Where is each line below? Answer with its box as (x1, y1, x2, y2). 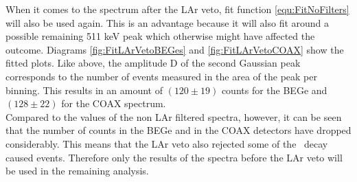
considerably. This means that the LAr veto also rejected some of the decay (5, 136, 328, 150)
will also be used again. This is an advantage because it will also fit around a (5, 15, 330, 30)
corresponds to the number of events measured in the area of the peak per (5, 69, 317, 83)
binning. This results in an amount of (5, 82, 163, 97)
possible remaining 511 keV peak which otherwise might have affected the (5, 29, 315, 43)
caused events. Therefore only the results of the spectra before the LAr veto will (5, 150, 343, 164)
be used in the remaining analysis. (5, 163, 149, 178)
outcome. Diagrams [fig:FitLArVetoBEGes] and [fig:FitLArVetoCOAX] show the (5, 42, 344, 56)
